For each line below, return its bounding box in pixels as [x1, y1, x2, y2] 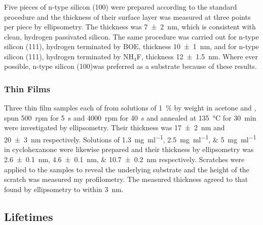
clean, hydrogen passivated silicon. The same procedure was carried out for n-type [4, 31, 259, 42]
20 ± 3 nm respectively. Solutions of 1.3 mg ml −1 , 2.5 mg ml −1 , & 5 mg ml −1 [4, 133, 256, 144]
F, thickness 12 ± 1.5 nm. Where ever [136, 51, 258, 61]
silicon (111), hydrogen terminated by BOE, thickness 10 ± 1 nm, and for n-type [4, 41, 259, 52]
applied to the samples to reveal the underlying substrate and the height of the [4, 164, 249, 174]
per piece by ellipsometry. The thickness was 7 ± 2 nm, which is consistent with [4, 21, 256, 32]
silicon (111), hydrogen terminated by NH [4, 51, 134, 61]
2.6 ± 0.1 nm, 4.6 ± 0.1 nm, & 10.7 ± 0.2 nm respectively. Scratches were [4, 154, 245, 164]
